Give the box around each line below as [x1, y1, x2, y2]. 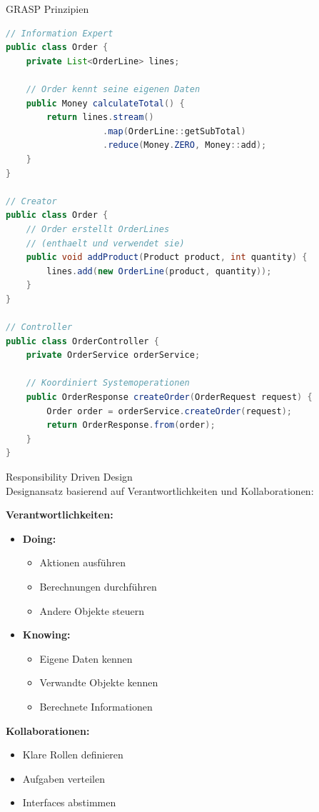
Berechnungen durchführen [39, 578, 157, 593]
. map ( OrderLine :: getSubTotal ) [103, 126, 246, 136]
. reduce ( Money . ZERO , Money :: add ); [103, 140, 267, 151]
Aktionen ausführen [39, 555, 126, 570]
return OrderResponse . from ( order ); [46, 420, 216, 431]
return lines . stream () [46, 112, 154, 123]
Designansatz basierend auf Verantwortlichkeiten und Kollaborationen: [6, 483, 314, 498]
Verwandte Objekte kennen [39, 675, 158, 690]
